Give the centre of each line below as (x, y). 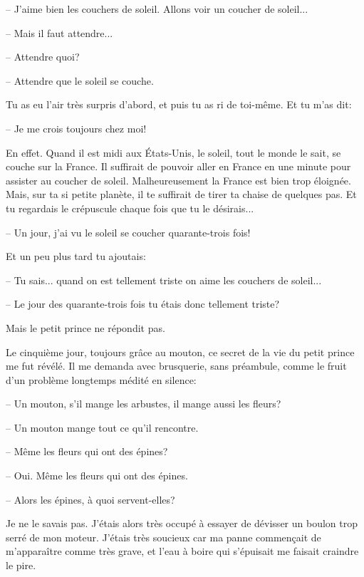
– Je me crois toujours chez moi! (76, 128)
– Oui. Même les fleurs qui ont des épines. (97, 475)
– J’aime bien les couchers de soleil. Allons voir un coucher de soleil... (157, 9)
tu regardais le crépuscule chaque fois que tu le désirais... (130, 208)
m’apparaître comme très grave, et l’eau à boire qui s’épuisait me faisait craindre (182, 551)
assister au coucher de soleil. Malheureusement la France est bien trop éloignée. (178, 180)
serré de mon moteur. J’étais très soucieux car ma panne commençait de (163, 537)
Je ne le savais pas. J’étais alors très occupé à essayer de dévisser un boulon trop (182, 523)
